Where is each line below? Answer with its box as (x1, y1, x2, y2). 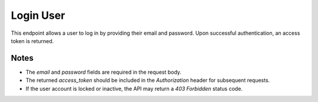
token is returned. (11, 37, 54, 44)
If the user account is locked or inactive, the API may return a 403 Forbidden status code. (25, 85, 243, 92)
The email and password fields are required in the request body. (25, 68, 182, 75)
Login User (11, 9, 65, 22)
